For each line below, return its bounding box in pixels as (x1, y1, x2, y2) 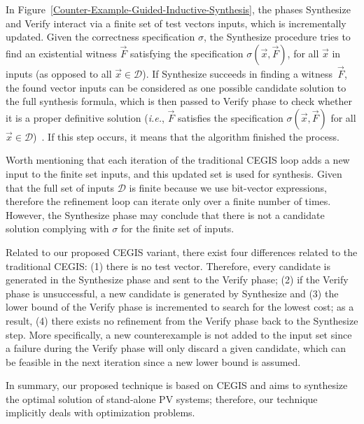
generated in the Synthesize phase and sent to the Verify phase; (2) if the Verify (6, 272, 349, 287)
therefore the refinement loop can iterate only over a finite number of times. (6, 194, 331, 209)
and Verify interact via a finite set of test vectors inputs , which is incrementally (6, 15, 346, 30)
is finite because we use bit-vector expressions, (129, 180, 327, 195)
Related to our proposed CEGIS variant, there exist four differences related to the (6, 244, 358, 259)
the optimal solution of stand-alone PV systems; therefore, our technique (6, 391, 318, 406)
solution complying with (6, 221, 109, 236)
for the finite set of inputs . (120, 221, 234, 236)
